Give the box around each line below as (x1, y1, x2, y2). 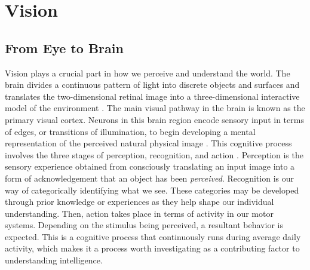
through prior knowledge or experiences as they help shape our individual (5, 195, 274, 208)
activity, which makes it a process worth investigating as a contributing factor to (5, 242, 300, 254)
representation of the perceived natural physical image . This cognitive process (5, 137, 292, 149)
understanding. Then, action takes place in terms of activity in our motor (5, 207, 274, 219)
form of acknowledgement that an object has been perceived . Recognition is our (5, 171, 294, 184)
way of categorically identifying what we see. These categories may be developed (5, 183, 299, 196)
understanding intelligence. (5, 254, 103, 266)
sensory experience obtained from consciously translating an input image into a (5, 160, 295, 173)
